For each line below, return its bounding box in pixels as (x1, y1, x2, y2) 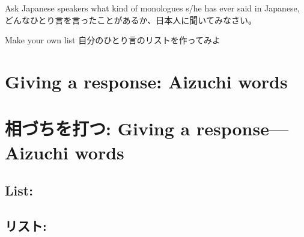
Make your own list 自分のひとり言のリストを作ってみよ (5, 34, 221, 46)
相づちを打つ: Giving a (5, 116, 190, 141)
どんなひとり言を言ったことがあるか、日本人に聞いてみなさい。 (5, 13, 257, 26)
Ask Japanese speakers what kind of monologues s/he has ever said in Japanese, (5, 2, 300, 14)
